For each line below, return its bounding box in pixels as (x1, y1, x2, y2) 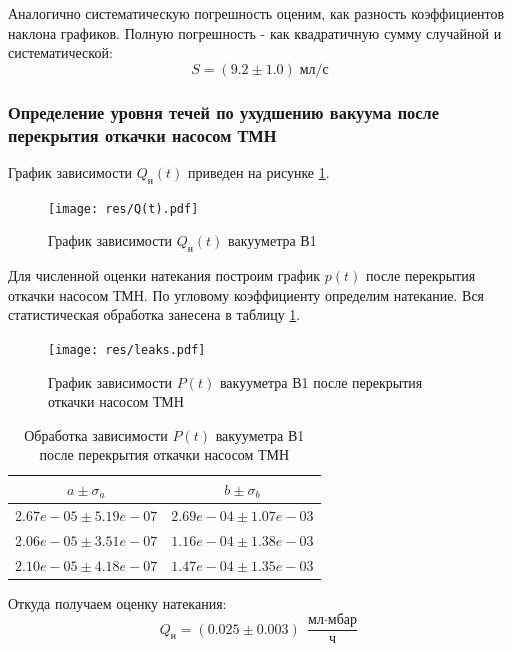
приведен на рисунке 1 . (188, 161, 330, 182)
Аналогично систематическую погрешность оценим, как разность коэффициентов (8, 3, 505, 23)
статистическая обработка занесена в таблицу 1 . (8, 304, 301, 325)
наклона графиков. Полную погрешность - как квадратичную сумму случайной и (8, 22, 502, 43)
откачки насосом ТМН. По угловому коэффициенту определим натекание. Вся (8, 284, 485, 305)
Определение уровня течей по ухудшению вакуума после (8, 99, 439, 124)
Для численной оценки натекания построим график (8, 265, 321, 286)
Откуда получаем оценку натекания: (8, 592, 227, 613)
